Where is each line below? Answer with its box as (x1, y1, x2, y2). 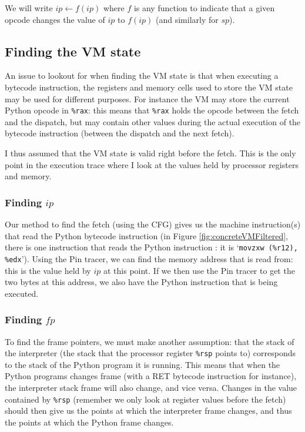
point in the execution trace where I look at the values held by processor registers (5, 158, 299, 170)
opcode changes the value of (5, 13, 105, 25)
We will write (5, 2, 53, 14)
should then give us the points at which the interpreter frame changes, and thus (5, 404, 292, 417)
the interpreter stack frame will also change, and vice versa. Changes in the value (5, 381, 297, 393)
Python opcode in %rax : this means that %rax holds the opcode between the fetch (5, 104, 299, 116)
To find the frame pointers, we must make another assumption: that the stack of (5, 335, 294, 347)
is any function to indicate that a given (133, 2, 275, 14)
